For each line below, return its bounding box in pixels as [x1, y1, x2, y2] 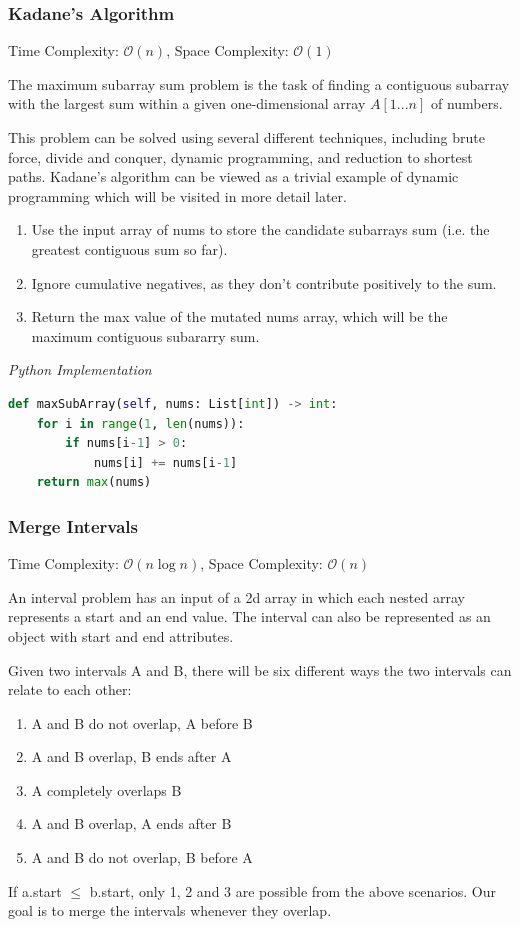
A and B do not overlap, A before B [31, 712, 253, 733]
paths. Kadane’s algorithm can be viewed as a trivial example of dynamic [8, 166, 459, 187]
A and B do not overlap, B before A [31, 847, 253, 868]
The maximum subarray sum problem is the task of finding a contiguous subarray [8, 73, 510, 94]
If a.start [8, 880, 62, 901]
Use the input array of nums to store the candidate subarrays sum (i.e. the [31, 219, 490, 240]
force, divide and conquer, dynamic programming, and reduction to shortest [8, 146, 473, 167]
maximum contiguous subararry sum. [31, 325, 260, 346]
